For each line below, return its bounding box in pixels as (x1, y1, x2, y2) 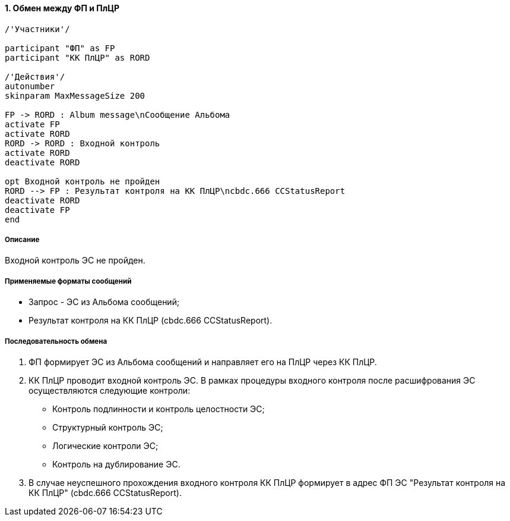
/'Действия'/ (5, 71, 65, 81)
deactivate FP (5, 205, 70, 215)
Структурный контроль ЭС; (52, 422, 163, 432)
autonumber (5, 81, 55, 91)
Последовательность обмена (5, 337, 107, 346)
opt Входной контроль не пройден (5, 176, 160, 186)
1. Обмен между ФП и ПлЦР (5, 3, 119, 13)
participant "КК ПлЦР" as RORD (5, 52, 150, 62)
